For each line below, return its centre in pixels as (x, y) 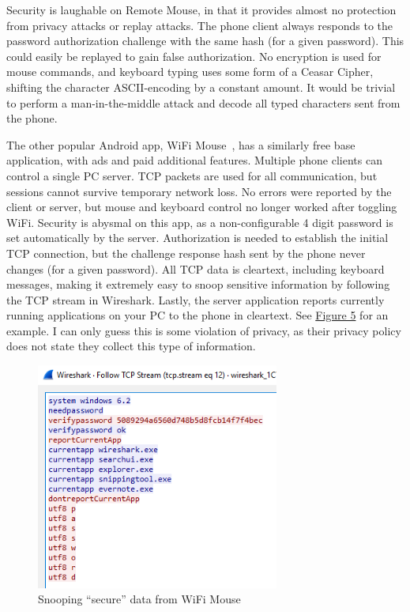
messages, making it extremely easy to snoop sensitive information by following (198, 284)
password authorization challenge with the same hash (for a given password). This (205, 41)
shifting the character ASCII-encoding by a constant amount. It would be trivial (201, 87)
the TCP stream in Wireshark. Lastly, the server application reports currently (196, 299)
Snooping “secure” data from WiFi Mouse (139, 599)
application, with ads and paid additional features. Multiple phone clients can (194, 160)
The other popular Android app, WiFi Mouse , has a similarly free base (181, 144)
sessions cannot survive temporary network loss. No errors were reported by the (199, 191)
